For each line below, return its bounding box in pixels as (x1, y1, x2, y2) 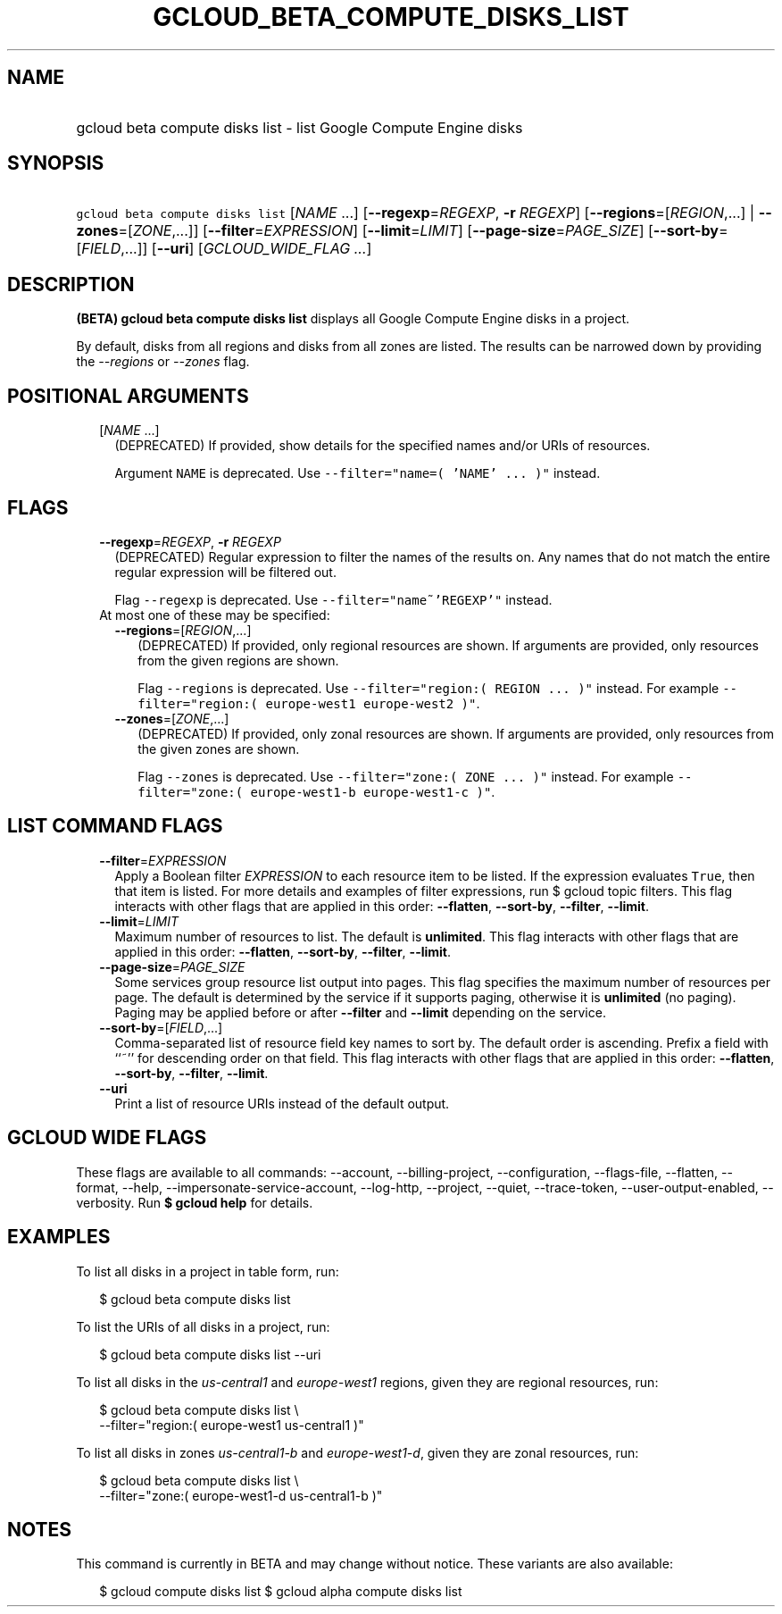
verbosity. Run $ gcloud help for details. (76, 1194, 313, 1210)
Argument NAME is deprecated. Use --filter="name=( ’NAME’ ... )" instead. (114, 465, 601, 481)
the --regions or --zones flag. (76, 354, 250, 370)
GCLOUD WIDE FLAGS (7, 1126, 207, 1150)
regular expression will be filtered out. (114, 564, 337, 580)
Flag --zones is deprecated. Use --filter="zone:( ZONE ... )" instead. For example (137, 768, 674, 784)
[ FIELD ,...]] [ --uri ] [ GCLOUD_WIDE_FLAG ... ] (76, 239, 372, 258)
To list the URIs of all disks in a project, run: (76, 1318, 330, 1334)
